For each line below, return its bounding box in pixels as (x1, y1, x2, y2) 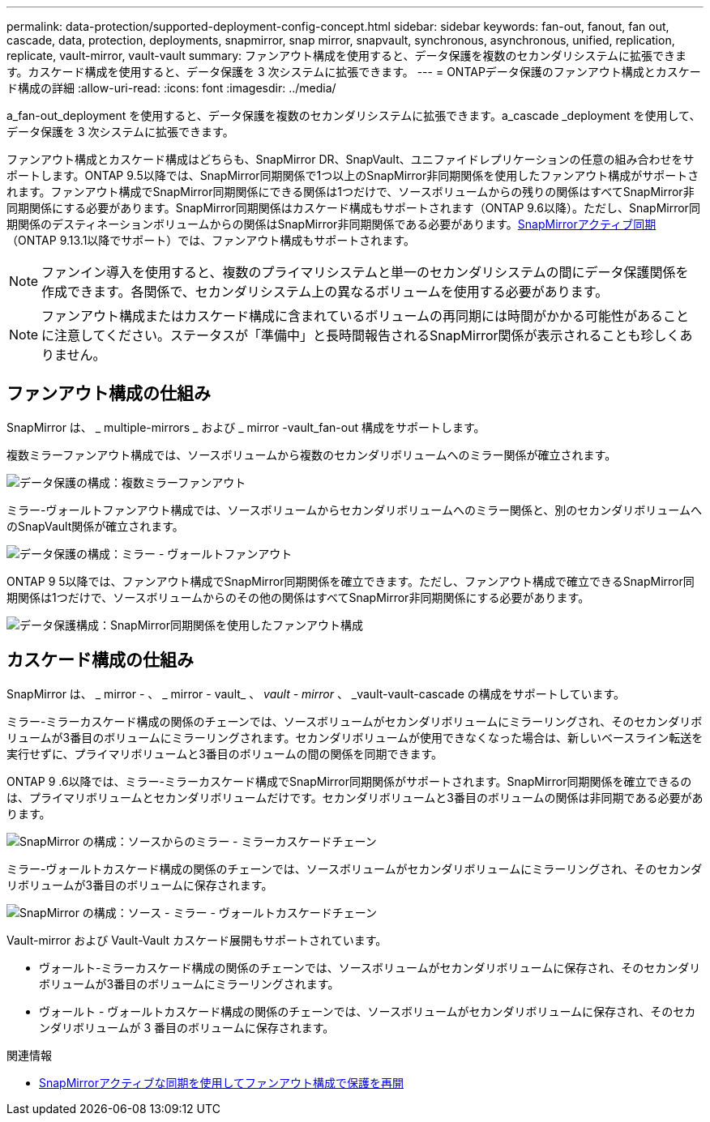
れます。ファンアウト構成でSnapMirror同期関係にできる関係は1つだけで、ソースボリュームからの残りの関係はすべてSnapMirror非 (6, 185, 695, 198)
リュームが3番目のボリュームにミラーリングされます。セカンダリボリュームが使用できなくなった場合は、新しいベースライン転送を (6, 730, 704, 744)
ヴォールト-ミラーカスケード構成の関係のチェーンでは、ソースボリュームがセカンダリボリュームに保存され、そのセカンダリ (39, 960, 701, 975)
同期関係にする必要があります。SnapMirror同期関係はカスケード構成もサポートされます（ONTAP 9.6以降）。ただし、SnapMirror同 (6, 201, 700, 215)
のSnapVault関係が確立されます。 (6, 518, 184, 533)
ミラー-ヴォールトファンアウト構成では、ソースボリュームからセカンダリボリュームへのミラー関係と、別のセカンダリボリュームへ (6, 502, 702, 517)
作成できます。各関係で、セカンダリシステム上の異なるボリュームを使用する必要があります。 (41, 284, 609, 300)
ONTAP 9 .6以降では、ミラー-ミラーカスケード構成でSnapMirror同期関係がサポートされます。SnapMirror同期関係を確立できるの (6, 774, 692, 788)
